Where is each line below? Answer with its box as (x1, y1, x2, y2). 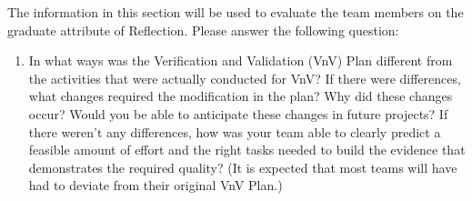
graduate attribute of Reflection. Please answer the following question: (7, 20, 399, 39)
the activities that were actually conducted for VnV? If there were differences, (28, 68, 461, 87)
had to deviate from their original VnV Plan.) (28, 176, 283, 195)
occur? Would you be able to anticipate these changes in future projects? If (28, 104, 448, 123)
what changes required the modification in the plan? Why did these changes (28, 86, 453, 106)
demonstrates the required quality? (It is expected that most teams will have (28, 157, 457, 176)
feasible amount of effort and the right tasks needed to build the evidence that (28, 140, 466, 159)
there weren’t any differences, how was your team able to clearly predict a (28, 122, 441, 141)
